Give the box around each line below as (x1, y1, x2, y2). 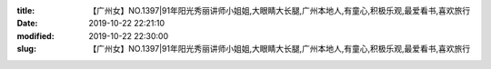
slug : (16, 44, 36, 54)
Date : (16, 18, 38, 29)
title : (16, 5, 35, 15)
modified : (16, 30, 55, 41)
